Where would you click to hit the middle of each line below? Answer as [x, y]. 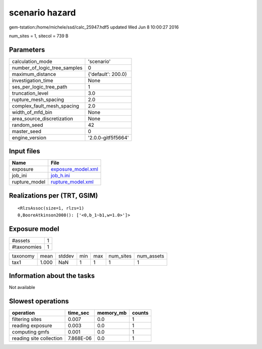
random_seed [27, 125]
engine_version [29, 137]
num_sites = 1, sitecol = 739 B [39, 36]
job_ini [19, 176]
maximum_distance [34, 74]
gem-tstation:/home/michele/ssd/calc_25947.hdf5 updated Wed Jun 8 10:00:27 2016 [94, 27]
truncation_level [30, 93]
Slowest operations [39, 301]
